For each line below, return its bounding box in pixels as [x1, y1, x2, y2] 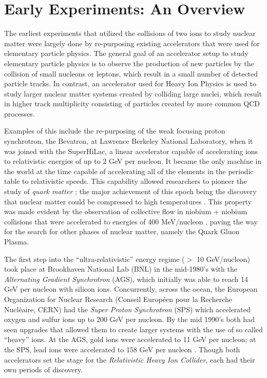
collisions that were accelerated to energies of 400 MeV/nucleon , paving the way [4, 216, 258, 226]
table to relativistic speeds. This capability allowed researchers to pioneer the [4, 176, 247, 186]
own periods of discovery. [4, 364, 83, 375]
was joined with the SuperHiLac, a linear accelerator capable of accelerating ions [4, 145, 258, 156]
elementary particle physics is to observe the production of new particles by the [4, 58, 254, 68]
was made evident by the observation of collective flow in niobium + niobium [4, 206, 247, 217]
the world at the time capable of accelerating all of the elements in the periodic [4, 165, 254, 176]
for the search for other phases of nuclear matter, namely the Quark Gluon [4, 226, 240, 237]
